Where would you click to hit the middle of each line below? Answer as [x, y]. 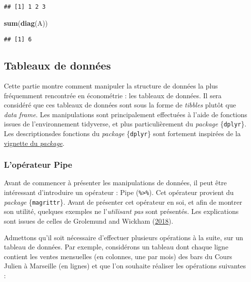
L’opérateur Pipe [38, 165]
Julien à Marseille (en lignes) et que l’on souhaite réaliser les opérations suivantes [125, 266]
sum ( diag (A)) [26, 23]
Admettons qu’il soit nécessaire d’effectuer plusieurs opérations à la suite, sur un [124, 237]
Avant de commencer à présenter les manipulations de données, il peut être [115, 183]
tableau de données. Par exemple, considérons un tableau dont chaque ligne [116, 247]
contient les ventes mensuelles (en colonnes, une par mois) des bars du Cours [118, 256]
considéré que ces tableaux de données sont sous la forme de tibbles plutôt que [120, 105]
